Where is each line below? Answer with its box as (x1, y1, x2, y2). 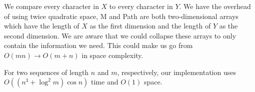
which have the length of (4, 20, 79, 31)
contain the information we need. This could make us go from (4, 40, 193, 50)
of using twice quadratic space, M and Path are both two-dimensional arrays (4, 10, 238, 21)
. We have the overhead (179, 1, 251, 11)
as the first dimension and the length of (89, 20, 211, 31)
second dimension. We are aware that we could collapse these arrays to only (4, 30, 236, 40)
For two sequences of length (4, 66, 89, 77)
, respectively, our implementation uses (117, 66, 236, 77)
